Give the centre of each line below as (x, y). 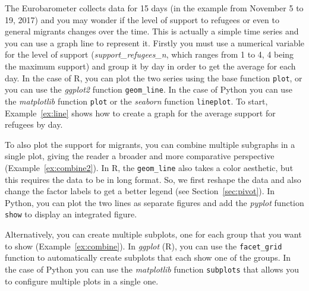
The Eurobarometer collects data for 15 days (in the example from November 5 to (154, 8)
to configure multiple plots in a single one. (82, 281)
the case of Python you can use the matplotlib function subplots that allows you (152, 269)
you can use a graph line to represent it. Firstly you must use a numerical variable (155, 42)
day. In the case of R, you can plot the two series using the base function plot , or (154, 78)
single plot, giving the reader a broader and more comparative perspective (140, 156)
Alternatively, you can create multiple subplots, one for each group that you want (153, 234)
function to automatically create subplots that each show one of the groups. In (148, 257)
